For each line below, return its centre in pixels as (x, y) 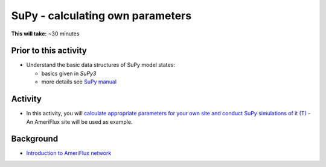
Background (35, 139)
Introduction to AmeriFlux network (69, 153)
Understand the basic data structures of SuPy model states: (101, 65)
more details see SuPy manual (79, 82)
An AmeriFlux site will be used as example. (79, 122)
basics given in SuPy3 (69, 73)
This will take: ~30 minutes (45, 34)
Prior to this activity (49, 51)
